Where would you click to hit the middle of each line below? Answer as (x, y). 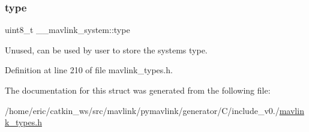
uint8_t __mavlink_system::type (67, 30)
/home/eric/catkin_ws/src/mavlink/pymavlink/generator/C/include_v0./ (142, 110)
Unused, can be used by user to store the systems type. (106, 49)
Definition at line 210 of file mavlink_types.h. (89, 70)
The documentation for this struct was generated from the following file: (138, 90)
